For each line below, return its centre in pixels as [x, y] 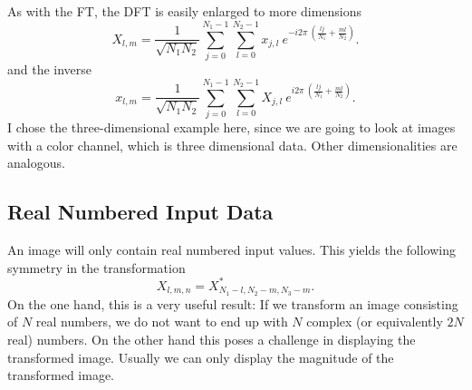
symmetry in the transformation [96, 267]
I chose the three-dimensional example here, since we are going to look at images [231, 127]
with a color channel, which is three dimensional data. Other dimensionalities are [232, 145]
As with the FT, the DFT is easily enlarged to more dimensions [185, 11]
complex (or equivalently [375, 322]
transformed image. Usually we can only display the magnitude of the [201, 357]
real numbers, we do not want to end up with [162, 322]
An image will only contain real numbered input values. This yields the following [231, 250]
